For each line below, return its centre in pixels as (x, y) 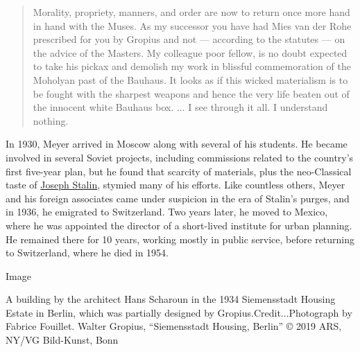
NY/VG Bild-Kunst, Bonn (62, 340)
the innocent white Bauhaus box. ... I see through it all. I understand (180, 107)
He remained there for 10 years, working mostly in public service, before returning (180, 239)
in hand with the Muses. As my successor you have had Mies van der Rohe (192, 25)
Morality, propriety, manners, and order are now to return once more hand (191, 12)
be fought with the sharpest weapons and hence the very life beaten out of (191, 93)
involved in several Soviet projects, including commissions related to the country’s (180, 157)
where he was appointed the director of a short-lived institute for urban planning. (179, 225)
